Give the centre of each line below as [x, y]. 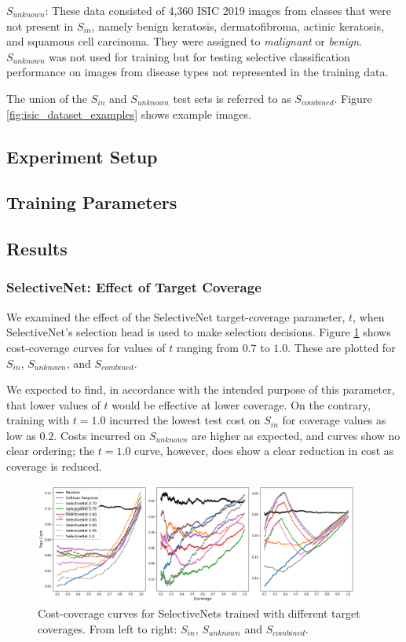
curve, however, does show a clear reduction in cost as [264, 451]
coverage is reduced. [54, 466]
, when [369, 316]
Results [37, 249]
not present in [40, 26]
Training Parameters [92, 202]
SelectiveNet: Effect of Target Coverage [134, 287]
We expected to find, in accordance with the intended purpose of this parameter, [201, 389]
